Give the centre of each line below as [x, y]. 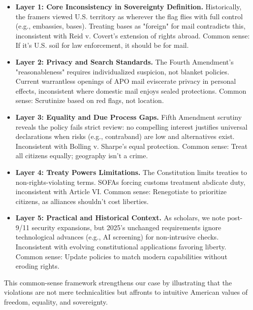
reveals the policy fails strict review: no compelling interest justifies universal [131, 126]
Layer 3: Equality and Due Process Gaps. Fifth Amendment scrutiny [129, 117]
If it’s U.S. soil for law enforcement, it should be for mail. [102, 45]
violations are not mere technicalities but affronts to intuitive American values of [126, 292]
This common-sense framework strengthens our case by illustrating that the [118, 282]
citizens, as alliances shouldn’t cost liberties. [82, 201]
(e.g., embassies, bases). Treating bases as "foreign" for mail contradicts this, [130, 26]
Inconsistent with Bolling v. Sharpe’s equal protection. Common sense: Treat [131, 146]
